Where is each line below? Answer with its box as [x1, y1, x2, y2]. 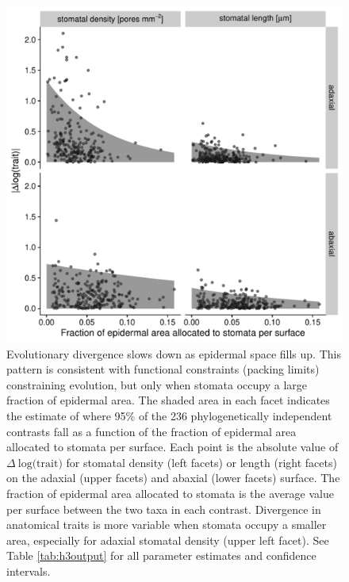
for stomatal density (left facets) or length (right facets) [66, 454, 337, 470]
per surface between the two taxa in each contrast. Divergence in [6, 500, 321, 517]
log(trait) [17, 458, 63, 469]
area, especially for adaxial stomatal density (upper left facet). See [6, 531, 329, 548]
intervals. [6, 562, 51, 579]
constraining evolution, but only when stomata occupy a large [6, 376, 308, 392]
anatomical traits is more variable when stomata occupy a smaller [6, 516, 327, 533]
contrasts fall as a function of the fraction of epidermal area [6, 423, 297, 439]
